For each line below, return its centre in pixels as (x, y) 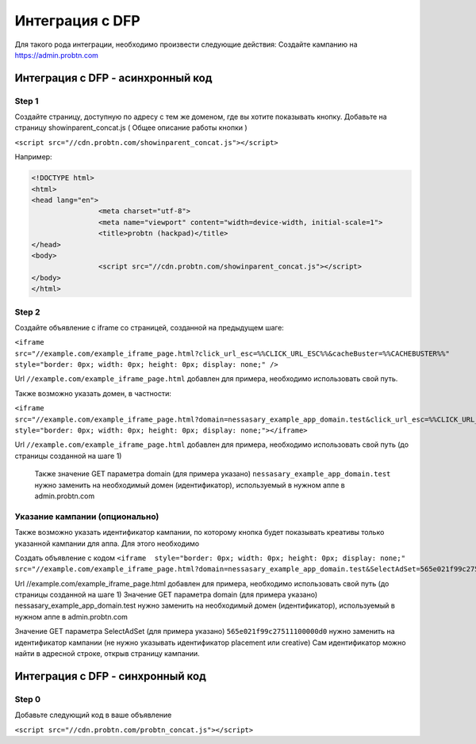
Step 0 (28, 699)
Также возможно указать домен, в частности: (93, 393)
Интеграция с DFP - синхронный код (110, 676)
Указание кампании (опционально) (87, 517)
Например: (33, 157)
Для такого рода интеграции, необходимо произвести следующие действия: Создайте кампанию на (186, 44)
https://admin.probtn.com (57, 55)
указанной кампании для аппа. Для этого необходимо (107, 544)
